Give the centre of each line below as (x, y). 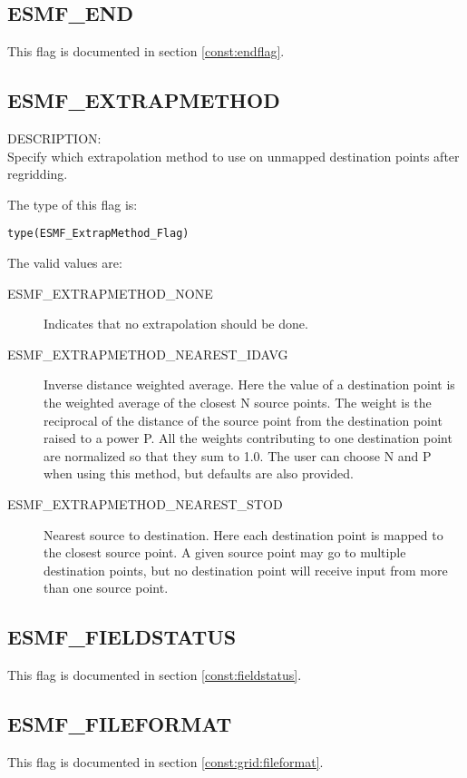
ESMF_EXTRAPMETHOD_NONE (110, 293)
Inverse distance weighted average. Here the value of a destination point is (249, 384)
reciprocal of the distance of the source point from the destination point (243, 420)
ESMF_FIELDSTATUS (122, 637)
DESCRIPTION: (54, 138)
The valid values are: (65, 263)
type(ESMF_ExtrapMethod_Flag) (98, 234)
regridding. (38, 174)
